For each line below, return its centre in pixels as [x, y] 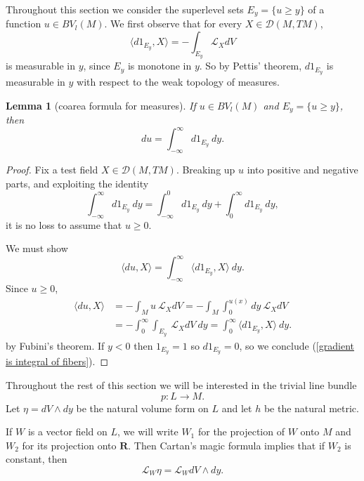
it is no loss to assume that [64, 224]
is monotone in [160, 66]
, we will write [148, 431]
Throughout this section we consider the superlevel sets [125, 9]
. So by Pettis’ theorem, [251, 66]
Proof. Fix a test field [52, 170]
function [24, 24]
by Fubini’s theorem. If [55, 345]
